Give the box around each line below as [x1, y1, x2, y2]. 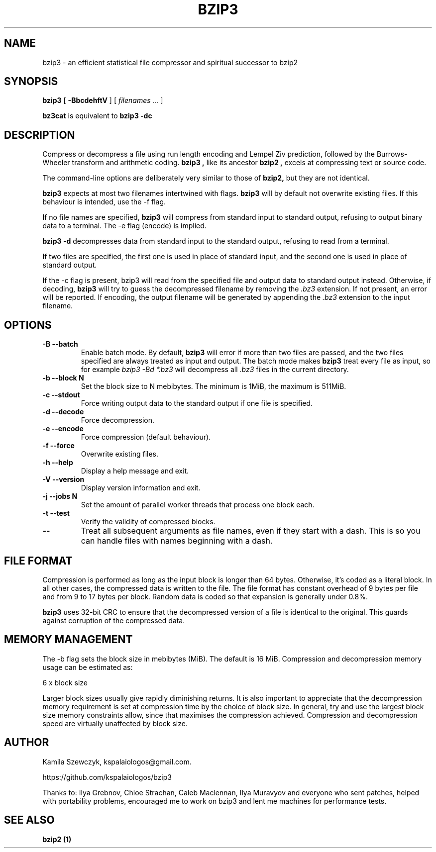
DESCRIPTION [4, 128, 75, 141]
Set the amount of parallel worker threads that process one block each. [81, 500, 315, 509]
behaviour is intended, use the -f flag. [42, 197, 166, 206]
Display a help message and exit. [81, 467, 189, 475]
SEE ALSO [4, 814, 55, 827]
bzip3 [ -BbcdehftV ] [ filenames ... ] [42, 96, 163, 105]
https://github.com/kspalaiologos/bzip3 [42, 772, 172, 781]
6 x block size [42, 678, 88, 687]
